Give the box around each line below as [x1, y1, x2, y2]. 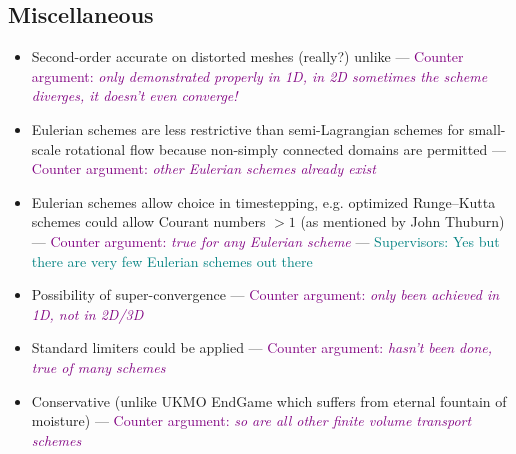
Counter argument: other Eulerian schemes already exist [31, 158, 376, 179]
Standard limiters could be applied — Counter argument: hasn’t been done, [31, 337, 493, 358]
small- [468, 118, 506, 139]
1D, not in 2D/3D [31, 303, 144, 324]
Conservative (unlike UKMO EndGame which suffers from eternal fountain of [31, 390, 507, 411]
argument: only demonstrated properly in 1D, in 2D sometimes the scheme [31, 65, 488, 86]
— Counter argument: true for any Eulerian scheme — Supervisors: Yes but [31, 230, 500, 251]
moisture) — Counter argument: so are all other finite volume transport [31, 410, 472, 431]
